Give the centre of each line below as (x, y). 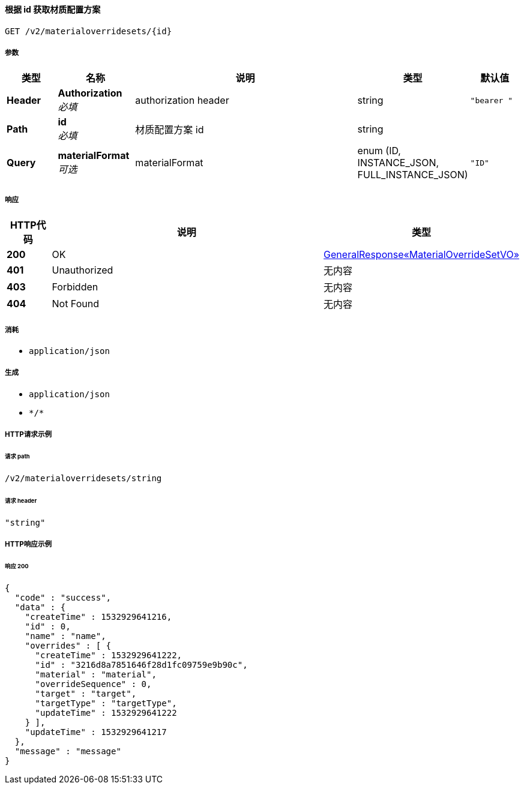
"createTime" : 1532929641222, (109, 655)
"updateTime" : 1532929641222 (106, 712)
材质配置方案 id (170, 130)
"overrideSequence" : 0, (93, 684)
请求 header (21, 500)
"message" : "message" (68, 751)
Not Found (75, 304)
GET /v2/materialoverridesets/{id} (89, 31)
